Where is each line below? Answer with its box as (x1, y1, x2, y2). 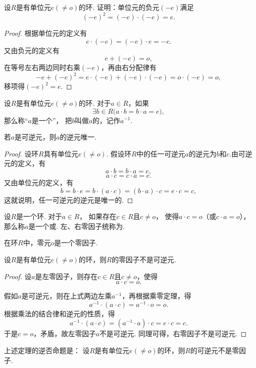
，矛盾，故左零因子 (33, 328, 96, 339)
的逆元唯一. (59, 132, 97, 142)
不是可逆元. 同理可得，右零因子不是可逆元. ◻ (99, 328, 247, 339)
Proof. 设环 (4, 148, 39, 158)
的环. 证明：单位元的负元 (79, 2, 159, 12)
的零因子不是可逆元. (111, 254, 176, 264)
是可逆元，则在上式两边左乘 (21, 291, 112, 301)
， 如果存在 (79, 211, 117, 221)
